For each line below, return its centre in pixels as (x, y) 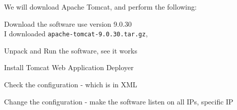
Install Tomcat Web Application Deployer (69, 67)
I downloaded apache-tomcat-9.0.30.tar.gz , (76, 34)
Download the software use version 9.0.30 (68, 23)
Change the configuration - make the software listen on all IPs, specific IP (119, 101)
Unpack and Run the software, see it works (71, 50)
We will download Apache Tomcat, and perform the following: (101, 7)
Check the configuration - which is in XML (71, 85)
